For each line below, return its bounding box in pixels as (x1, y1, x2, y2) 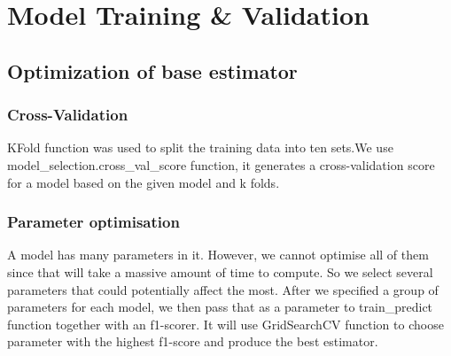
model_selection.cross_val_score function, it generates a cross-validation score (7, 155, 435, 174)
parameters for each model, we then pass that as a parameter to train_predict (7, 298, 433, 316)
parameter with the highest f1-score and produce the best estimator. (7, 332, 378, 351)
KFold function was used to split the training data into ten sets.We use (7, 138, 393, 157)
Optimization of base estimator (7, 57, 298, 84)
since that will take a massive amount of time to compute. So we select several (7, 262, 433, 281)
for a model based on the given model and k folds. (7, 173, 280, 191)
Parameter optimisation (7, 211, 180, 233)
